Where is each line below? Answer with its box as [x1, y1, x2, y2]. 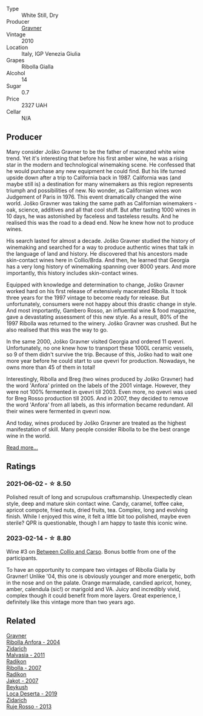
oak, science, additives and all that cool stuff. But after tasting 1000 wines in [6, 206, 196, 213]
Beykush [6, 683, 28, 691]
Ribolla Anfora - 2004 [6, 638, 61, 646]
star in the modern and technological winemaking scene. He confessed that [6, 161, 196, 168]
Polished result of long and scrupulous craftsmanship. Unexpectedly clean [6, 493, 193, 500]
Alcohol [6, 70, 25, 76]
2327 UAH [21, 102, 47, 108]
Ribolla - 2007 [6, 664, 42, 671]
